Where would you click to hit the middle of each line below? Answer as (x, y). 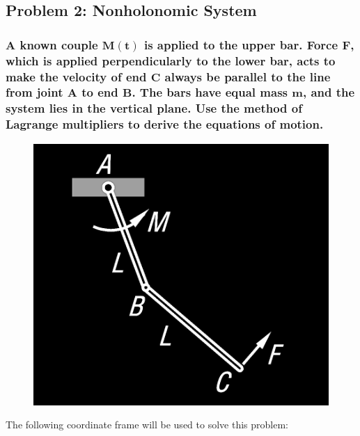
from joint (34, 92)
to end (100, 92)
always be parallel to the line (248, 76)
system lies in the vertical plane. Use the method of (154, 108)
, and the (329, 92)
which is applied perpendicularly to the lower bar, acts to (171, 60)
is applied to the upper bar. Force (241, 44)
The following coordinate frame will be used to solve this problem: (147, 425)
